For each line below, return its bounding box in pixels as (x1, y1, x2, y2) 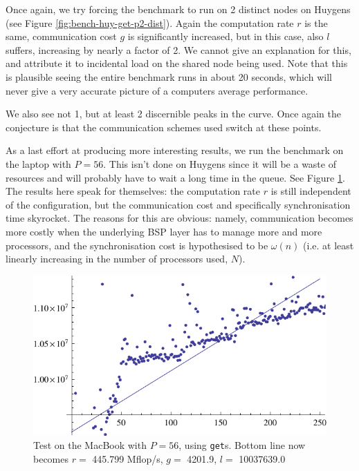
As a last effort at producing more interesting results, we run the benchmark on (6, 143, 344, 157)
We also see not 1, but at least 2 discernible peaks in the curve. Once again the (6, 106, 341, 121)
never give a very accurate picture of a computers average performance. (6, 83, 309, 97)
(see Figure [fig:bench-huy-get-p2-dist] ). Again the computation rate (6, 15, 294, 30)
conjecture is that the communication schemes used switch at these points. (6, 119, 322, 134)
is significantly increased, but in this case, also (127, 29, 324, 44)
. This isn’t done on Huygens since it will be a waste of (103, 156, 336, 171)
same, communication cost (6, 29, 117, 44)
